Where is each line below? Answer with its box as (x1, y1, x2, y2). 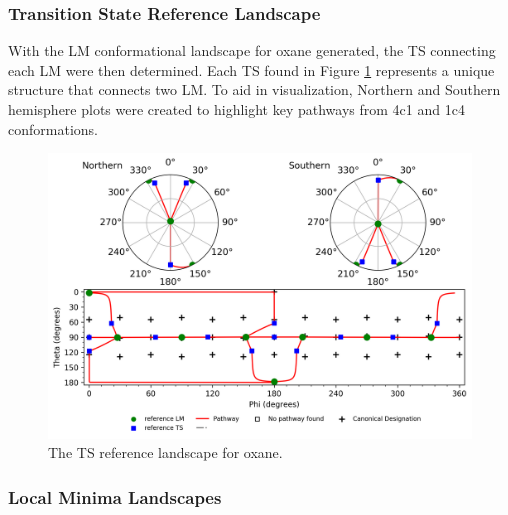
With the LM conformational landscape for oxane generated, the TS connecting (8, 40, 496, 61)
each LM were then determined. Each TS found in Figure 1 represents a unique (8, 59, 495, 80)
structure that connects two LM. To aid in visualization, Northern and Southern (8, 79, 501, 100)
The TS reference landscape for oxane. (48, 442, 283, 463)
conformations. (8, 118, 98, 139)
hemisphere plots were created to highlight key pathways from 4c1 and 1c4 (8, 99, 465, 119)
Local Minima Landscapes (8, 485, 222, 509)
